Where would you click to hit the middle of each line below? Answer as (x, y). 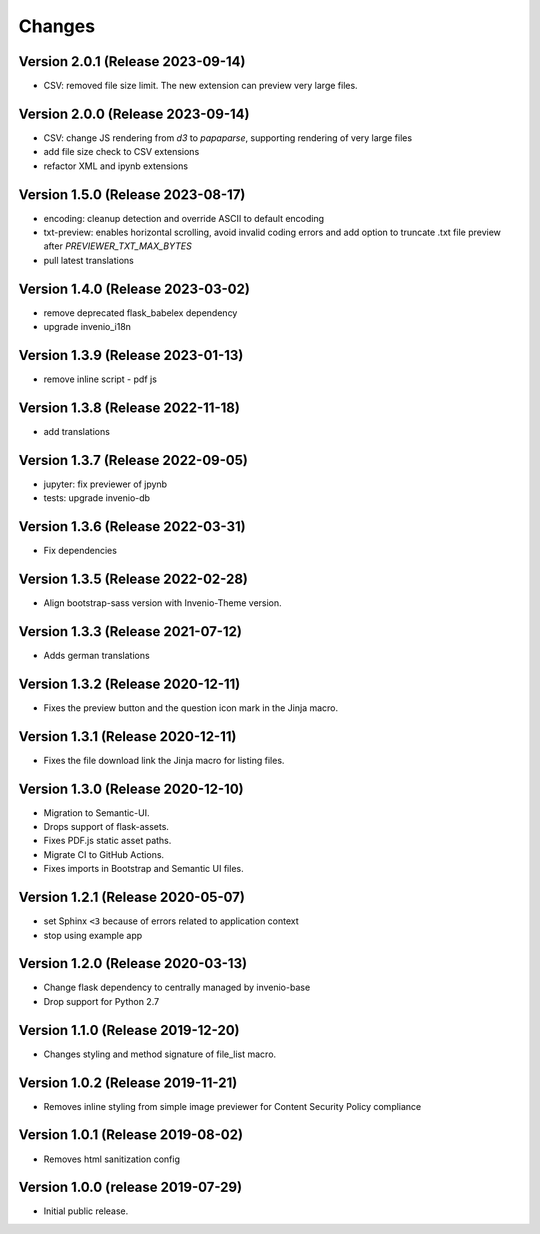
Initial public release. (86, 1211)
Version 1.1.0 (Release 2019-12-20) (129, 1030)
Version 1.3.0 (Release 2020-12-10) (131, 788)
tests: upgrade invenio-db (96, 498)
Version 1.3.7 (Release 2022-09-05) (133, 460)
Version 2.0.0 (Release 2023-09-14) (134, 113)
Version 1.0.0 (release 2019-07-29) (130, 1187)
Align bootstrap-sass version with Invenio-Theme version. (162, 603)
